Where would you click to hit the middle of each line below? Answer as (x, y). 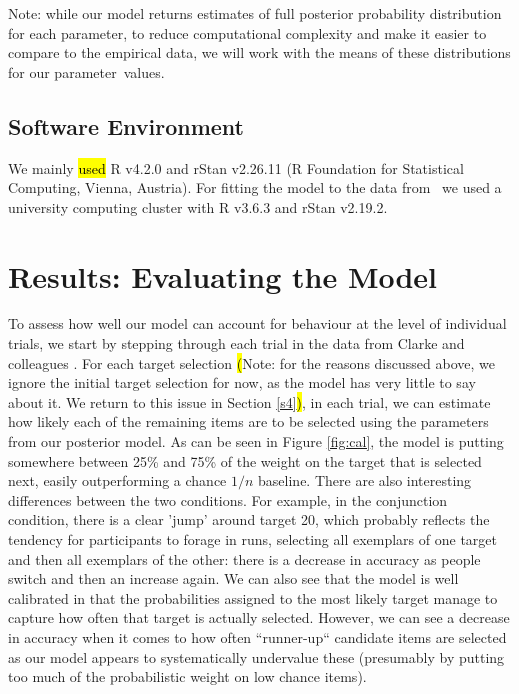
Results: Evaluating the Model (223, 275)
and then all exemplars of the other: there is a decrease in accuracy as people (244, 558)
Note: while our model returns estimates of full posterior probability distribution (255, 13)
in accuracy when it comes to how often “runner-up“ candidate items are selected (257, 636)
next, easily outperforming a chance (117, 480)
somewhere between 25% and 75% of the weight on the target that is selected (245, 460)
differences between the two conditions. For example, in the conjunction (228, 499)
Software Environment (126, 125)
